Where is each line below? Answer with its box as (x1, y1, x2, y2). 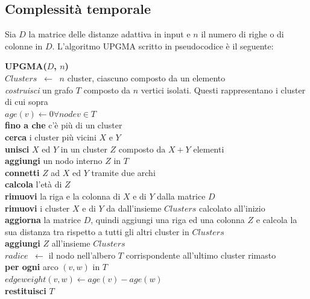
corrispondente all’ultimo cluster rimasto (125, 248, 276, 261)
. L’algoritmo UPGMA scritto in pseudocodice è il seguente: (52, 39, 274, 52)
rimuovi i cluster (5, 201, 70, 214)
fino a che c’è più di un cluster (5, 119, 122, 131)
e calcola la (256, 213, 297, 226)
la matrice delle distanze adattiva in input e (28, 28, 191, 40)
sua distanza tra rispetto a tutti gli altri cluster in (5, 225, 189, 238)
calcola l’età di (5, 178, 62, 190)
